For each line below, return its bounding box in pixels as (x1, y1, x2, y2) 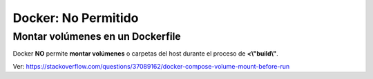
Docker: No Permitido (12, 10, 139, 25)
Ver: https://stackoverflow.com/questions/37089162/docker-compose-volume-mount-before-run (12, 62, 290, 70)
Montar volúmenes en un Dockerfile (12, 30, 181, 43)
